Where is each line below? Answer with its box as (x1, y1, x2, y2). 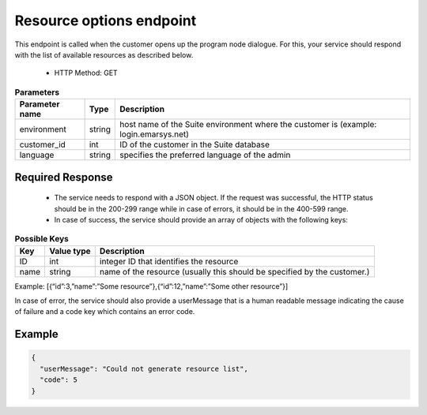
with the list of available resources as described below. (14, 50, 194, 59)
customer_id (19, 139, 66, 150)
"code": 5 (40, 376, 78, 384)
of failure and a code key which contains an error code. (14, 307, 195, 316)
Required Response (14, 170, 114, 184)
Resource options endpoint (14, 12, 197, 29)
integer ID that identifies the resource (99, 256, 239, 267)
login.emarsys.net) (119, 129, 190, 140)
